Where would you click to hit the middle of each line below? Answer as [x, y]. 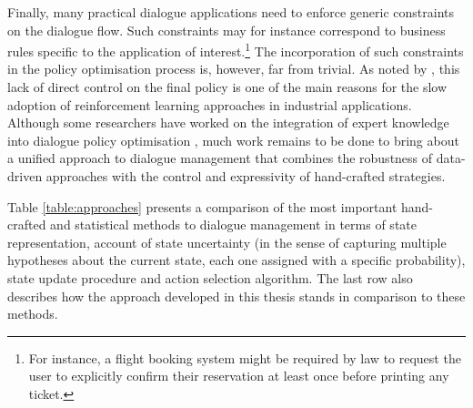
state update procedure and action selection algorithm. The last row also [210, 277]
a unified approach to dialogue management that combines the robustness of [220, 158]
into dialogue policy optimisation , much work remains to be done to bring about [233, 140]
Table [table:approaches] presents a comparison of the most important [202, 206]
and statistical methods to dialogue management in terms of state [233, 224]
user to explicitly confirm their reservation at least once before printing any [239, 376]
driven [25, 176]
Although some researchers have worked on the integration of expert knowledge [228, 122]
